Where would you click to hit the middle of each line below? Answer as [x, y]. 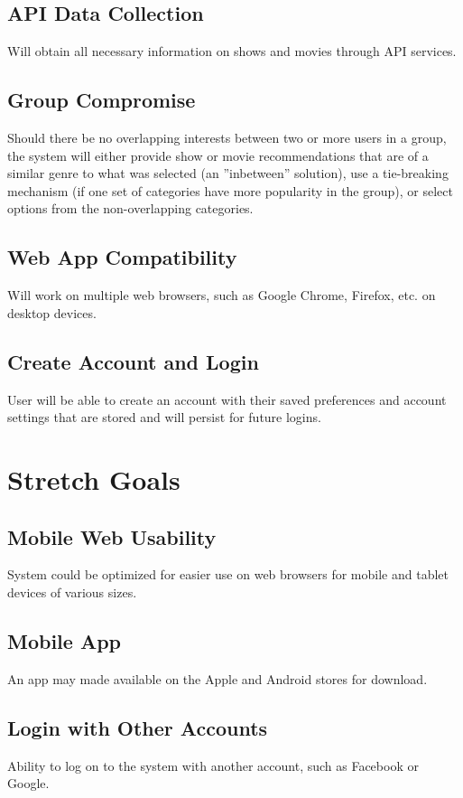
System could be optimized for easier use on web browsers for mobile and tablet [228, 574]
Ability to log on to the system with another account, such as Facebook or [213, 765]
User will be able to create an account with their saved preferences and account [227, 399]
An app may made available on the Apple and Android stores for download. [218, 678]
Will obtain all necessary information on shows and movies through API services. [232, 51]
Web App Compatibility [122, 257]
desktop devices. [52, 312]
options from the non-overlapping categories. [130, 208]
